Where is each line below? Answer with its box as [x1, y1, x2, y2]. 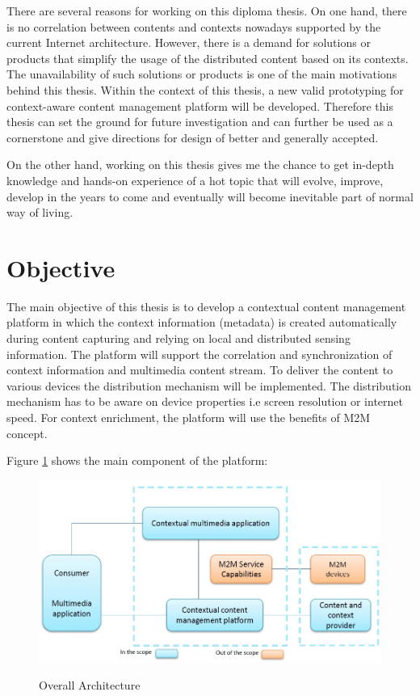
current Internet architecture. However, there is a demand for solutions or [6, 34, 371, 51]
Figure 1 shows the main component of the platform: [6, 452, 268, 469]
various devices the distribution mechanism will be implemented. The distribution [6, 377, 412, 394]
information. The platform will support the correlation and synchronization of [6, 345, 393, 362]
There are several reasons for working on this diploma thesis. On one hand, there [6, 2, 407, 19]
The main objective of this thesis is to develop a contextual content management [6, 297, 406, 314]
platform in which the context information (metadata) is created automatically [6, 314, 397, 331]
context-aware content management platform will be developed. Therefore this [6, 97, 393, 114]
